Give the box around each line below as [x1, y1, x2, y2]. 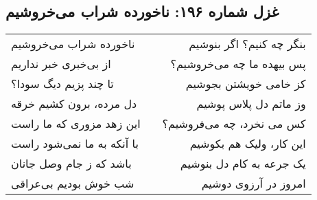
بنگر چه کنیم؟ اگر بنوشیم [189, 36, 306, 52]
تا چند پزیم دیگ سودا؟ [11, 76, 114, 92]
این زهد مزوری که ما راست [11, 115, 141, 132]
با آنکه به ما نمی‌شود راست [11, 135, 139, 152]
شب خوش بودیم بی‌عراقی [11, 175, 134, 192]
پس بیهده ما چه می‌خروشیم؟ [170, 56, 306, 72]
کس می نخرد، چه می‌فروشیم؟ [162, 115, 306, 132]
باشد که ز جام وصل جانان [11, 155, 132, 172]
